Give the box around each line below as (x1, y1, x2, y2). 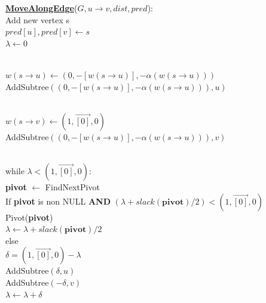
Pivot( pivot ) (5, 211, 53, 223)
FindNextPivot (45, 180, 100, 193)
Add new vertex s (5, 13, 70, 26)
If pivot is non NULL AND (5, 194, 111, 207)
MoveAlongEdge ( (5, 2, 78, 14)
